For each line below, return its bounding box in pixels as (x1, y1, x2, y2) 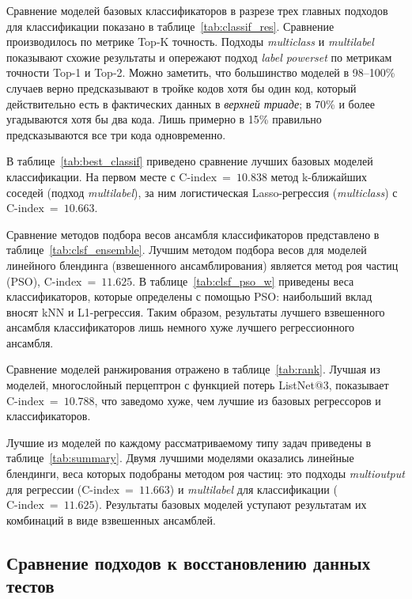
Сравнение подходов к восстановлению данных (6, 550, 371, 574)
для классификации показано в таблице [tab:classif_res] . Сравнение (6, 17, 335, 34)
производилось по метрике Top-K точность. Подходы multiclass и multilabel (6, 33, 374, 50)
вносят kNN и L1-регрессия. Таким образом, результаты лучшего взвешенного (6, 303, 385, 320)
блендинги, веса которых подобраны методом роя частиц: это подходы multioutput (6, 465, 405, 482)
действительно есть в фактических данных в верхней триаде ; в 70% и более (6, 95, 375, 112)
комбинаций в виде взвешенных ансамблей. (6, 511, 216, 528)
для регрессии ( (6, 480, 82, 497)
